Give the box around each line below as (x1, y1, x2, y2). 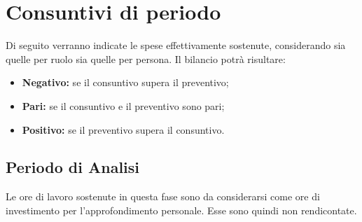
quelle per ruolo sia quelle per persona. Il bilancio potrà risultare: (6, 51, 286, 66)
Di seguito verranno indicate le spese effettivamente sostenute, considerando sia (6, 38, 346, 53)
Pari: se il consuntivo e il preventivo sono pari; (22, 98, 225, 113)
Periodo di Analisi (6, 156, 140, 178)
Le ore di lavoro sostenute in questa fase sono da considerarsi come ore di (6, 189, 320, 204)
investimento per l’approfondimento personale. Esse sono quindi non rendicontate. (6, 202, 357, 217)
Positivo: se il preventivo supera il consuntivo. (22, 122, 225, 137)
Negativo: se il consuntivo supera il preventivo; (22, 75, 229, 90)
